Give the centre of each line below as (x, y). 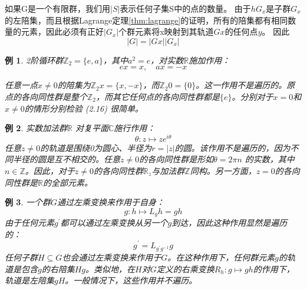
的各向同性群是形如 (176, 159)
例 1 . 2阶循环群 (34, 60)
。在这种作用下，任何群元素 (221, 257)
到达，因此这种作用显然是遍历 (230, 223)
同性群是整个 (62, 96)
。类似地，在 (110, 269)
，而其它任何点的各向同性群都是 (158, 96)
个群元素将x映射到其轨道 (166, 31)
